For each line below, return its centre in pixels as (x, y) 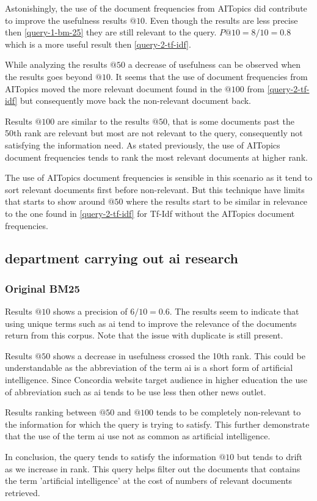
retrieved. (23, 492)
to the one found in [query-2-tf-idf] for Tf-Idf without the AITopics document (150, 213)
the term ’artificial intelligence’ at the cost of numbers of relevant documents (149, 481)
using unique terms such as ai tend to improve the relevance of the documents (151, 323)
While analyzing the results (56, 64)
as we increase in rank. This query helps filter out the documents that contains (153, 468)
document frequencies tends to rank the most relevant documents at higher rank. (156, 157)
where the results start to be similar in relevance (217, 201)
